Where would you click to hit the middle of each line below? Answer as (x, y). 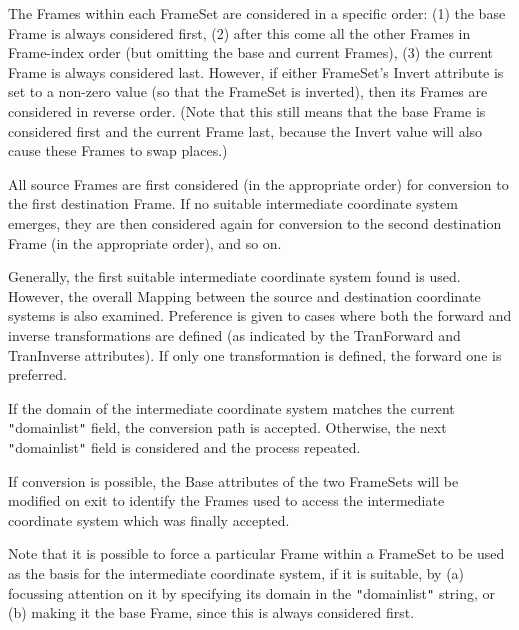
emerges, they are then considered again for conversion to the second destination (255, 222)
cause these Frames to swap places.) (118, 150)
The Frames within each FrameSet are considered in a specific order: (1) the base (257, 13)
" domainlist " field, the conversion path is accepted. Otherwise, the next (227, 427)
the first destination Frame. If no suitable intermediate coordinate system (233, 203)
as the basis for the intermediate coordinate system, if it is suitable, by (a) (236, 572)
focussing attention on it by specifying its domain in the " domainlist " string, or (252, 592)
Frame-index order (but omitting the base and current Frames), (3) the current (251, 52)
